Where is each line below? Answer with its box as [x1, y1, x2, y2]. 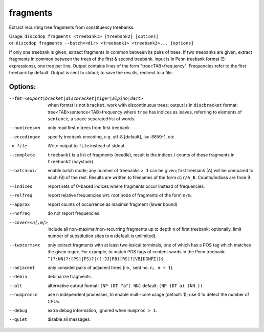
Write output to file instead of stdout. [47, 143, 126, 149]
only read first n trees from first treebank [47, 125, 130, 131]
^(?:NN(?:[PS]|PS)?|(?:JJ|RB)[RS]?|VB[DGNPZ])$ [47, 256, 164, 262]
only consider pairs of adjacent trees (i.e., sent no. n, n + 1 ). [47, 265, 174, 270]
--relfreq [9, 193, 33, 198]
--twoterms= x [9, 242, 41, 248]
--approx [9, 201, 30, 207]
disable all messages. [47, 316, 91, 322]
